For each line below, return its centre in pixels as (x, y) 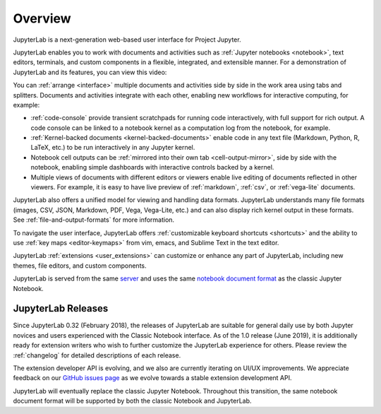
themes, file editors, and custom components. (80, 266)
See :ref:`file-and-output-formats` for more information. (94, 220)
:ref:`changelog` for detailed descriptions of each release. (97, 355)
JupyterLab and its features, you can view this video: (90, 72)
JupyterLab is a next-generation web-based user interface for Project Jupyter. (127, 40)
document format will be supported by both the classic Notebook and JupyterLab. (132, 401)
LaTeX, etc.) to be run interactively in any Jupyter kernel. (113, 148)
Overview (42, 18)
